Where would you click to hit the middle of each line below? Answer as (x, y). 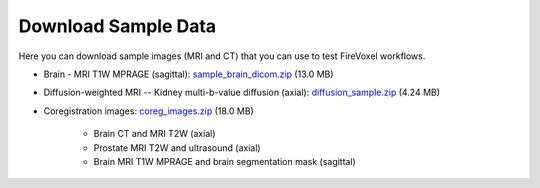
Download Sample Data (117, 26)
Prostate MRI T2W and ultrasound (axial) (177, 147)
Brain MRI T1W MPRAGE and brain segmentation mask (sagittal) (225, 161)
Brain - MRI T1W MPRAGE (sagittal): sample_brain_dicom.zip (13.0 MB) (188, 74)
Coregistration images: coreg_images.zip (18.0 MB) (148, 111)
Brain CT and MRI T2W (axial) (154, 134)
